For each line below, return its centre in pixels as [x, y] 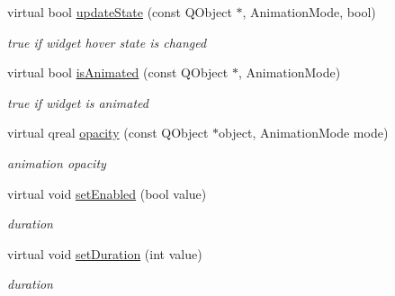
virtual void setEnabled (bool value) [107, 193]
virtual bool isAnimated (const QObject [118, 72]
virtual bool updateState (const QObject [120, 12]
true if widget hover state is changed [107, 42]
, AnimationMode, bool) [309, 12]
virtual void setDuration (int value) [105, 253]
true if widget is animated [78, 102]
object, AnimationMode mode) [304, 133]
